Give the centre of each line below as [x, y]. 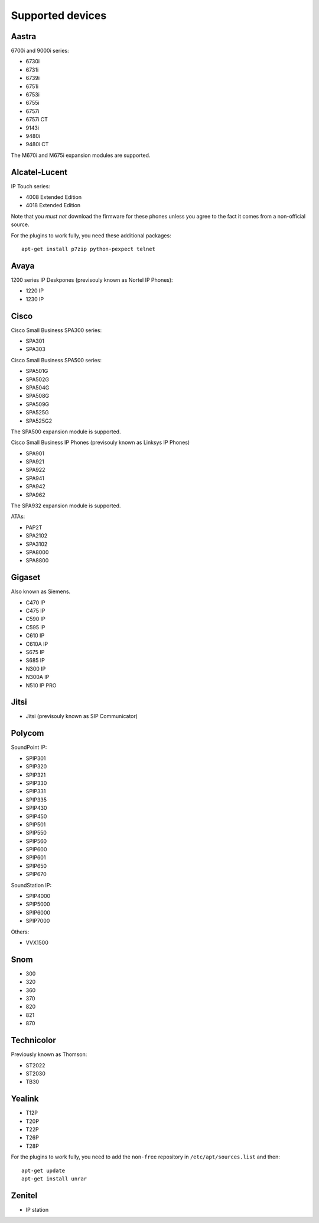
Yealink [25, 1099]
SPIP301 [36, 758]
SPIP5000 [38, 904]
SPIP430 [36, 808]
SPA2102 [37, 536]
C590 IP [35, 619]
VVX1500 [37, 942]
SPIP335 [36, 800]
